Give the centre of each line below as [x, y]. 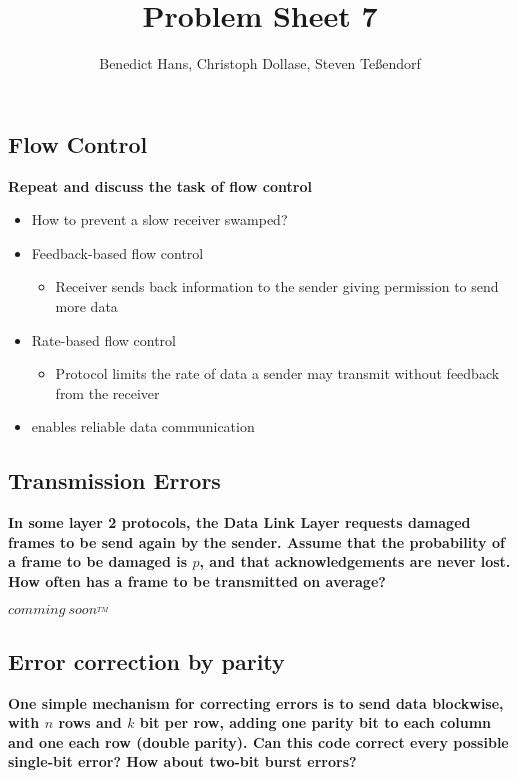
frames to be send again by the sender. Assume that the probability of [256, 541]
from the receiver [107, 392]
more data [86, 305]
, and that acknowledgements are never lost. [355, 561]
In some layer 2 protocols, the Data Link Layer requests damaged [239, 522]
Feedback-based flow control [117, 252]
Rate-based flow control [103, 339]
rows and [90, 722]
